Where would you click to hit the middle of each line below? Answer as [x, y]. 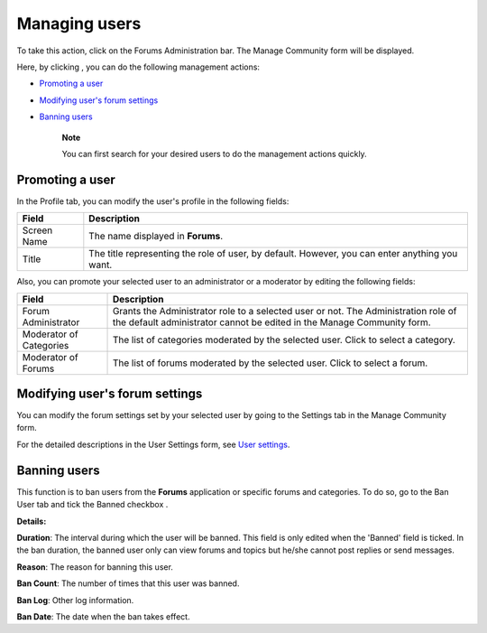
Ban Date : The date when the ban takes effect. [103, 616]
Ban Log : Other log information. [75, 600]
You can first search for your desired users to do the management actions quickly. [214, 154]
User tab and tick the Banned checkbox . [92, 505]
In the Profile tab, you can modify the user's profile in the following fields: [153, 201]
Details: [32, 521]
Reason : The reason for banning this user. [95, 567]
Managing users [79, 23]
